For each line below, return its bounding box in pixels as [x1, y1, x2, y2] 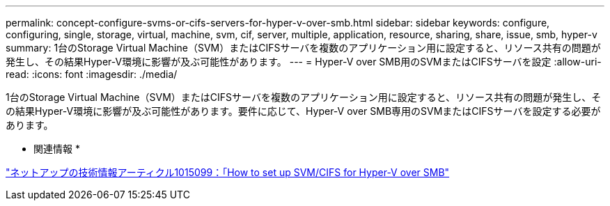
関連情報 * [33, 143, 80, 154]
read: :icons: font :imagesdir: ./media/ [6, 68, 178, 80]
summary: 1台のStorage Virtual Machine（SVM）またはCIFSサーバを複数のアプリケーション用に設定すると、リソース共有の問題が [6, 42, 601, 54]
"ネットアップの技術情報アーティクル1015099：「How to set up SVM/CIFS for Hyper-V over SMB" [6, 166, 450, 178]
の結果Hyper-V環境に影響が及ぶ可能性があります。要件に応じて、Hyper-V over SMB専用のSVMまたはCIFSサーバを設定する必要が [6, 105, 601, 117]
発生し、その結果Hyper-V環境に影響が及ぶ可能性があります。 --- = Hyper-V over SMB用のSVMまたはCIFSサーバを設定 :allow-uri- [6, 56, 602, 68]
